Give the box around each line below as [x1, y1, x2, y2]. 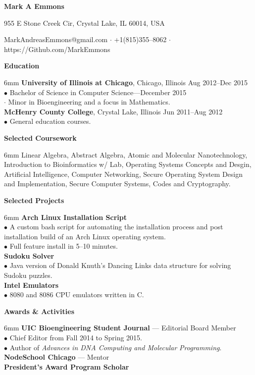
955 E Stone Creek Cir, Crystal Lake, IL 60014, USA [4, 17, 165, 28]
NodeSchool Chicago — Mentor [4, 352, 109, 362]
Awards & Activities [4, 306, 75, 316]
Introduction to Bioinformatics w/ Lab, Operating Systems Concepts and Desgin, [4, 159, 252, 169]
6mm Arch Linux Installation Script [4, 212, 127, 222]
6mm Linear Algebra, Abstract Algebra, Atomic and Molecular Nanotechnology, [4, 149, 248, 160]
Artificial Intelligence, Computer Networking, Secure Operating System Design [4, 168, 243, 179]
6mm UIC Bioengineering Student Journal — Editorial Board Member [4, 322, 236, 333]
